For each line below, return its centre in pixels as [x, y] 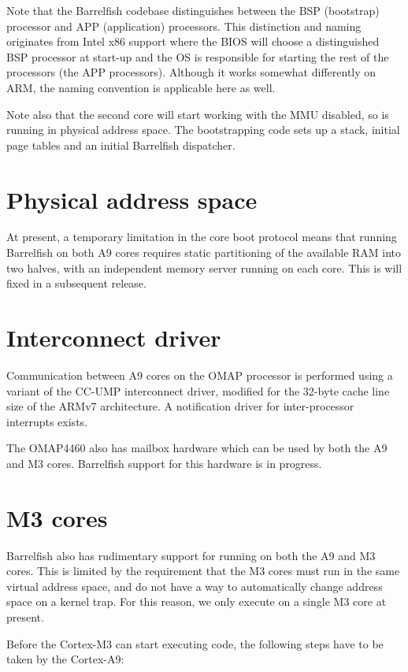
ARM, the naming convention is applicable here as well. [141, 87]
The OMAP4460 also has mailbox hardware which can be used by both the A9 [197, 448]
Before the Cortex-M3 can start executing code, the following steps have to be [195, 643]
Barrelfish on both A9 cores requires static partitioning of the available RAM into [204, 252]
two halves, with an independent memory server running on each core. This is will [204, 267]
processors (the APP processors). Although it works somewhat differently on [191, 72]
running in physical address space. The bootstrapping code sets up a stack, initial [203, 130]
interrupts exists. [47, 421]
